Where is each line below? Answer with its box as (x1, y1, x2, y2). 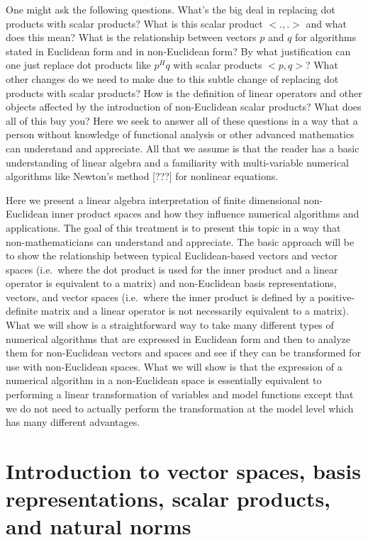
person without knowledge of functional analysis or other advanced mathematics (6, 127, 355, 142)
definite (6, 303, 38, 318)
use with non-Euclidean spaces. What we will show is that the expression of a (6, 359, 342, 373)
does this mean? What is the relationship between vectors (6, 30, 257, 45)
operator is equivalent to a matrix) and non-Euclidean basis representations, (6, 276, 337, 291)
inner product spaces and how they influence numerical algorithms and (51, 206, 359, 221)
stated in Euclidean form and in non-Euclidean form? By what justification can (6, 43, 351, 58)
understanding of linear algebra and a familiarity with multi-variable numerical (6, 154, 349, 169)
